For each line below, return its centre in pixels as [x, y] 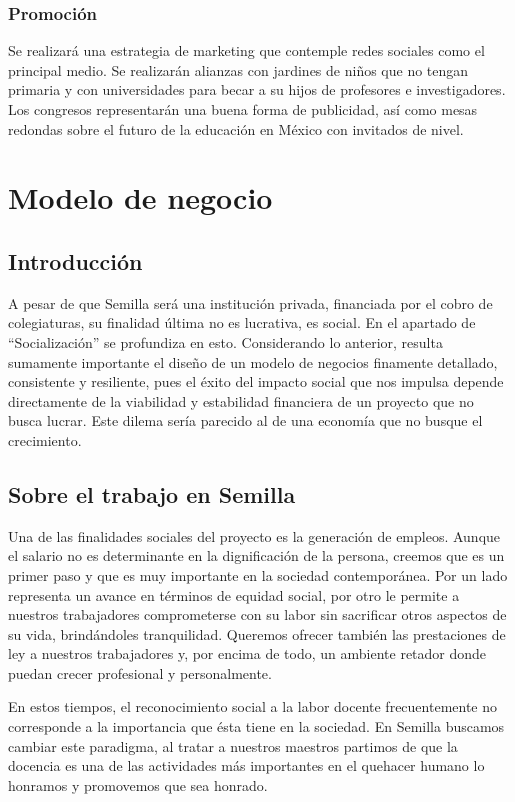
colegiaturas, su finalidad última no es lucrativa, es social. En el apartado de [242, 322]
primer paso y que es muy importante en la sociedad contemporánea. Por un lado [258, 574]
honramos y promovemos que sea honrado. [138, 784]
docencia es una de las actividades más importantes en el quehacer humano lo [246, 765]
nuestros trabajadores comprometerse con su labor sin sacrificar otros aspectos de [257, 614]
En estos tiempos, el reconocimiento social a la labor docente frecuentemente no [253, 706]
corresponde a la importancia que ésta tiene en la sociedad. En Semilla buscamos [256, 726]
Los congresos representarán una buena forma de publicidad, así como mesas [243, 109]
